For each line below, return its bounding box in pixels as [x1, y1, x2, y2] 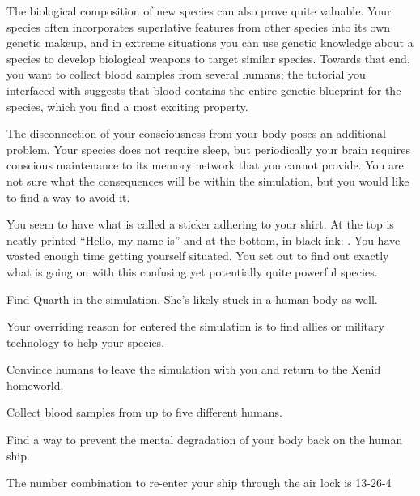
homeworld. [6, 376, 64, 393]
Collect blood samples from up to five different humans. [6, 404, 282, 421]
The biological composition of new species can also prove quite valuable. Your [6, 2, 392, 19]
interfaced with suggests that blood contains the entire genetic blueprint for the [6, 81, 401, 98]
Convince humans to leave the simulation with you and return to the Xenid [6, 361, 381, 378]
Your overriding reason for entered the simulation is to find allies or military [6, 318, 384, 335]
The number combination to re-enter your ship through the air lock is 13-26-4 [6, 474, 392, 491]
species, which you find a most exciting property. [6, 97, 248, 114]
